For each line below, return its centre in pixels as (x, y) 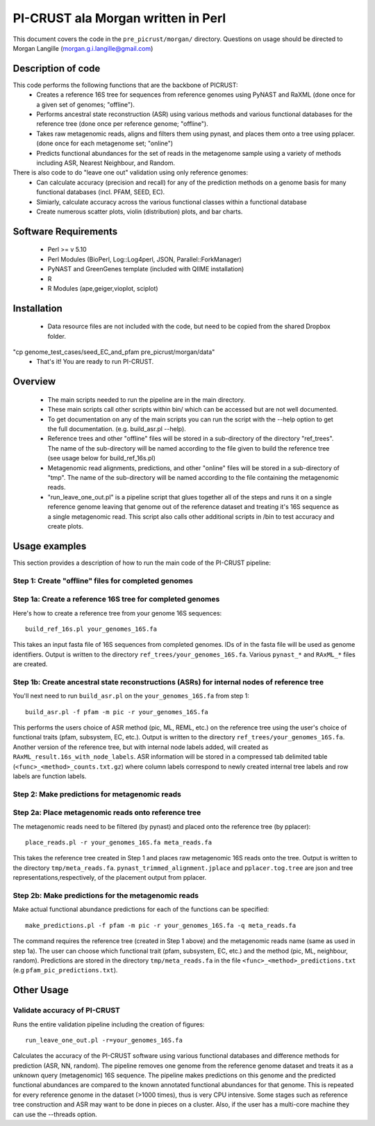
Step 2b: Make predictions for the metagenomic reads (106, 896)
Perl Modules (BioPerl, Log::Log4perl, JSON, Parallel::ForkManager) (145, 259)
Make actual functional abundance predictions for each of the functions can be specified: (141, 909)
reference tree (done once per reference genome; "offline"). (122, 124)
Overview (34, 381)
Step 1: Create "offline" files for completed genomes (103, 581)
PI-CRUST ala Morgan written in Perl (119, 18)
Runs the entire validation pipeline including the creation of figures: (109, 1024)
